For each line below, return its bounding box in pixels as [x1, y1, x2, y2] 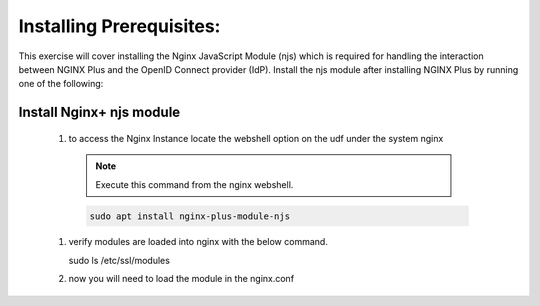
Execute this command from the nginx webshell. [95, 178, 294, 190]
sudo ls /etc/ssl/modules [68, 254, 170, 266]
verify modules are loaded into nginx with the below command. [68, 236, 329, 248]
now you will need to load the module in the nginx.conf [68, 273, 295, 285]
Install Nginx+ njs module [18, 104, 181, 121]
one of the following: [18, 78, 104, 90]
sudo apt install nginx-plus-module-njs [89, 210, 290, 222]
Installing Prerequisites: [18, 15, 221, 37]
